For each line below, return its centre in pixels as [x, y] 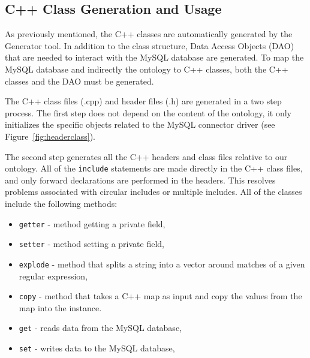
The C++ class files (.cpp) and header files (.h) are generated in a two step [143, 101]
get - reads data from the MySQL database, [100, 328]
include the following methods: [61, 203]
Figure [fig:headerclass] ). [50, 136]
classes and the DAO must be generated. [79, 81]
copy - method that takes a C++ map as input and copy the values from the [160, 296]
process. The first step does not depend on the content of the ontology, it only [148, 112]
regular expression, [53, 276]
